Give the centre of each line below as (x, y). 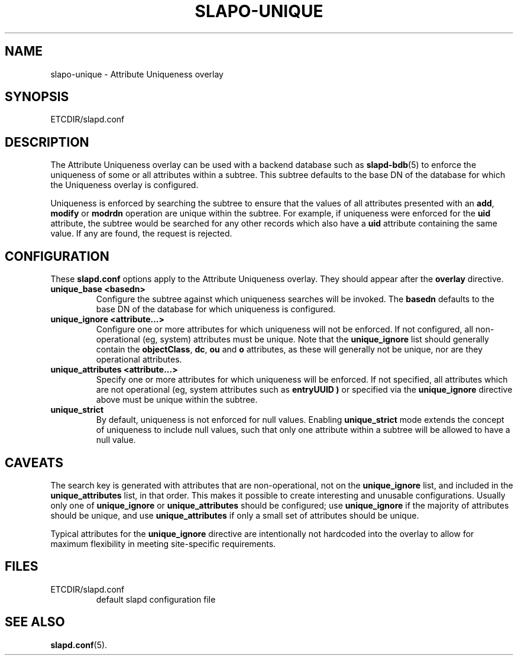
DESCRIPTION (47, 142)
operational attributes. (139, 360)
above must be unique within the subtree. (177, 400)
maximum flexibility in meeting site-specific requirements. (163, 543)
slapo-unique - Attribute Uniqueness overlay (137, 74)
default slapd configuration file (156, 599)
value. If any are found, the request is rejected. (141, 234)
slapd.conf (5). (79, 645)
